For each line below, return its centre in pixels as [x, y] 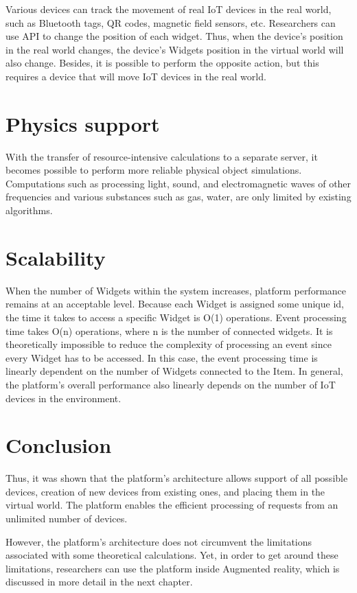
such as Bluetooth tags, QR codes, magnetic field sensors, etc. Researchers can [171, 22]
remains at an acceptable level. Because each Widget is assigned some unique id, [175, 304]
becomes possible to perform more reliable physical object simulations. [154, 170]
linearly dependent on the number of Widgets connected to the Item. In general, [174, 371]
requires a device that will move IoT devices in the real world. [136, 76]
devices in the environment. [64, 398]
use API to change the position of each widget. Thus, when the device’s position [174, 36]
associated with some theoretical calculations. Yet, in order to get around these [172, 555]
